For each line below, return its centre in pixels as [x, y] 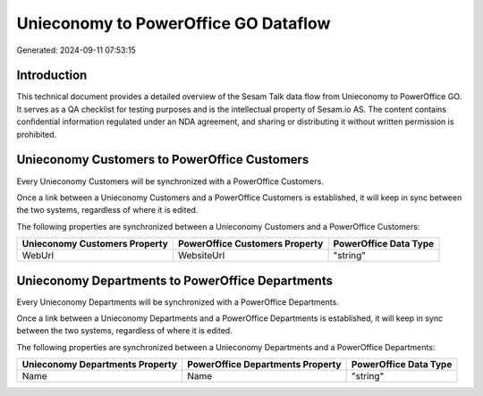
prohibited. [37, 134]
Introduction [52, 76]
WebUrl [38, 256]
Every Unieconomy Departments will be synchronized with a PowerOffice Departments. [178, 302]
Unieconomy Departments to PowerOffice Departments [174, 280]
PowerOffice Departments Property [264, 365]
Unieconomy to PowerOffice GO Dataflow [174, 23]
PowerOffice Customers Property [250, 244]
